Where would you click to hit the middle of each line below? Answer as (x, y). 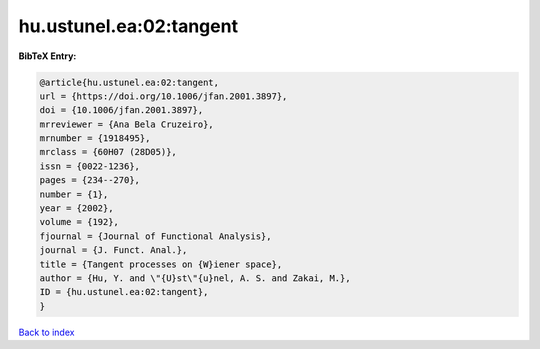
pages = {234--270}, (89, 180)
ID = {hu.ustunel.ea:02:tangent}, (124, 292)
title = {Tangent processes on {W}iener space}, (161, 264)
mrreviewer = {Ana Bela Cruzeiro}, (126, 124)
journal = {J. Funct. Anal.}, (113, 250)
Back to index (46, 332)
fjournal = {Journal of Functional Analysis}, (155, 236)
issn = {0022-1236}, (89, 166)
